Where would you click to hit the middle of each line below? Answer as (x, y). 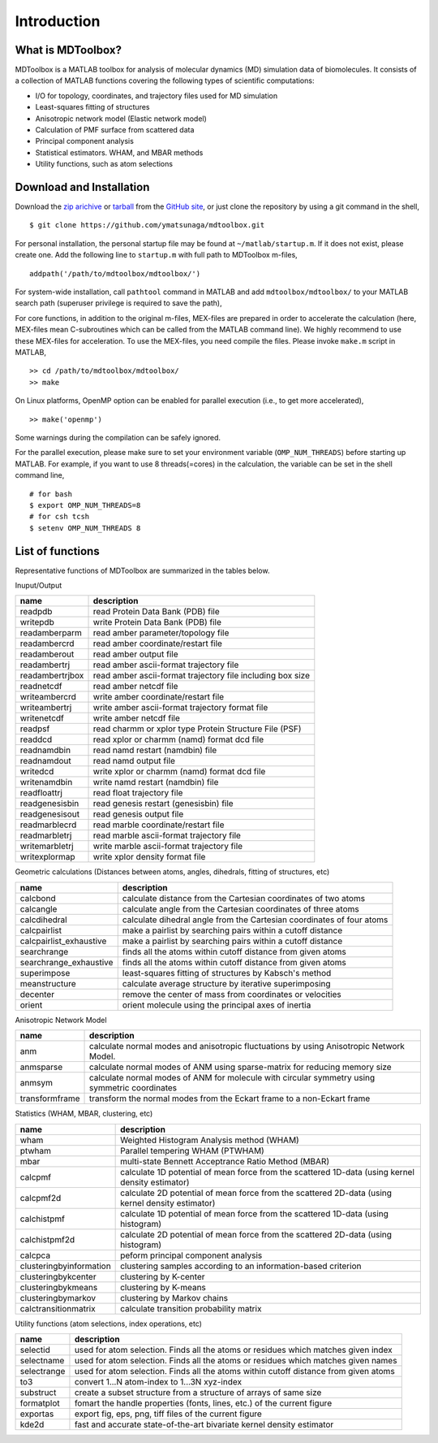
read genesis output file (138, 814)
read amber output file (135, 654)
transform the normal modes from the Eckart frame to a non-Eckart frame (230, 1098)
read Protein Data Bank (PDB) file (157, 612)
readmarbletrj (46, 835)
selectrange (43, 1371)
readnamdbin (45, 750)
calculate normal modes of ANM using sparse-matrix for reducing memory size (240, 1067)
